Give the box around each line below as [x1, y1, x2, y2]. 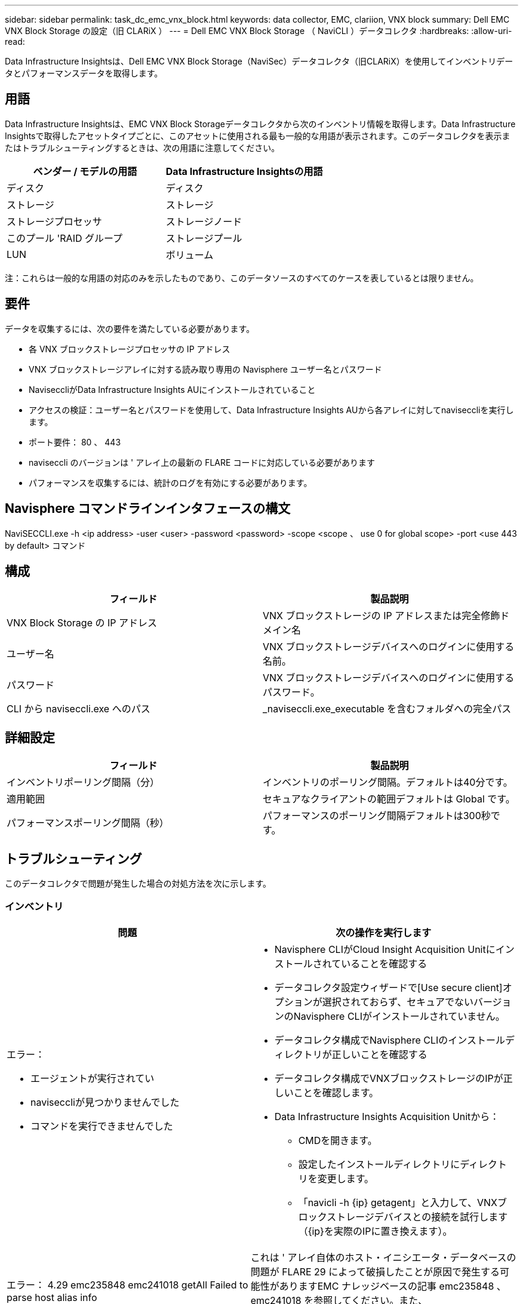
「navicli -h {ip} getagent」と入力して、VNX [298, 1196, 498, 1208]
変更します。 [317, 1172, 374, 1185]
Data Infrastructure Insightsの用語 [165, 165, 323, 177]
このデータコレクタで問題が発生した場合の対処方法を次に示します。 [5, 878, 272, 889]
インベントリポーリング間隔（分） [7, 776, 160, 789]
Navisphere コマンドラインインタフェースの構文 [5, 501, 291, 516]
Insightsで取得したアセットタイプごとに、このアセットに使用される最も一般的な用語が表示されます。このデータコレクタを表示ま [5, 130, 510, 141]
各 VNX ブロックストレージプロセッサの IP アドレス [29, 343, 230, 354]
